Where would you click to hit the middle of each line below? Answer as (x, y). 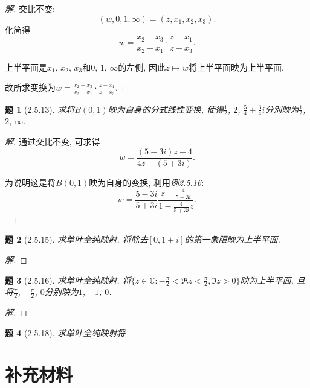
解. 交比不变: (30, 8)
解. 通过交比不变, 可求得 (53, 141)
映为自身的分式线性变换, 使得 (166, 109)
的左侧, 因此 (142, 67)
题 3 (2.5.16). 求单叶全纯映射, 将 (68, 280)
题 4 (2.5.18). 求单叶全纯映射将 (65, 332)
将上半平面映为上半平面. (236, 67)
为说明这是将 (30, 182)
